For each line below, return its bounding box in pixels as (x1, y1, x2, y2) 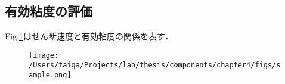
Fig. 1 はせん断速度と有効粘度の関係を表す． (5, 30, 174, 42)
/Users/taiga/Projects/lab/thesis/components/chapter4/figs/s (29, 61, 281, 70)
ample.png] (29, 71, 72, 80)
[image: (29, 51, 59, 60)
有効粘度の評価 (5, 2, 92, 20)
